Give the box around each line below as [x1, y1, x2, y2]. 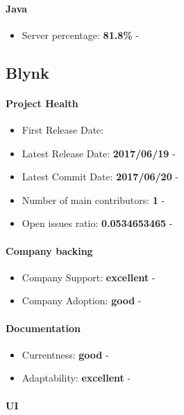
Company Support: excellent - [22, 269, 156, 284]
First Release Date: [22, 122, 104, 136]
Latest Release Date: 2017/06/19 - [22, 146, 176, 160]
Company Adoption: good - [22, 293, 142, 308]
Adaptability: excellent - [22, 370, 131, 385]
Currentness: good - [22, 347, 109, 361]
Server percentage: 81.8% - [22, 27, 139, 42]
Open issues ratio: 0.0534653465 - [22, 216, 173, 230]
